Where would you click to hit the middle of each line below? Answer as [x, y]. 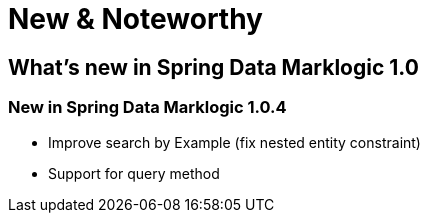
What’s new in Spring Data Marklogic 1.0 [213, 67]
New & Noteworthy [135, 19]
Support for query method [134, 173]
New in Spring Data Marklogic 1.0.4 [147, 107]
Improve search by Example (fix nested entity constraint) [234, 142]
